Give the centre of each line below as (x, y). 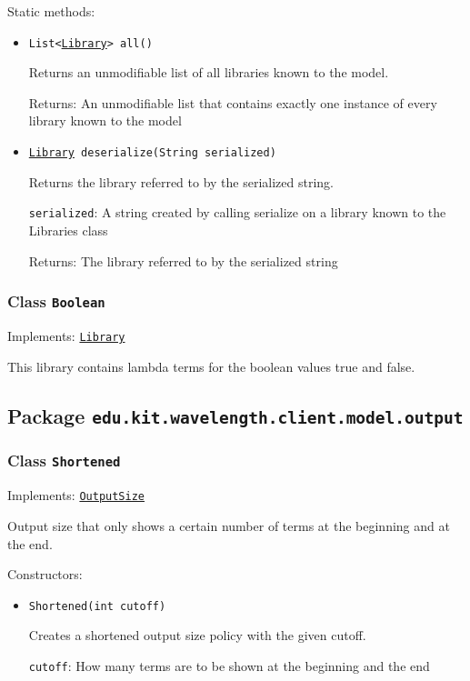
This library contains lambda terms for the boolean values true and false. (211, 366)
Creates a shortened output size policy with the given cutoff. (197, 635)
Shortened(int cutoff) (97, 606)
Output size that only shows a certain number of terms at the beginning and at (229, 525)
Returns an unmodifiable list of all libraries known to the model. (209, 72)
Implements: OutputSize (76, 495)
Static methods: (51, 11)
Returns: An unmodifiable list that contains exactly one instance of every (233, 102)
